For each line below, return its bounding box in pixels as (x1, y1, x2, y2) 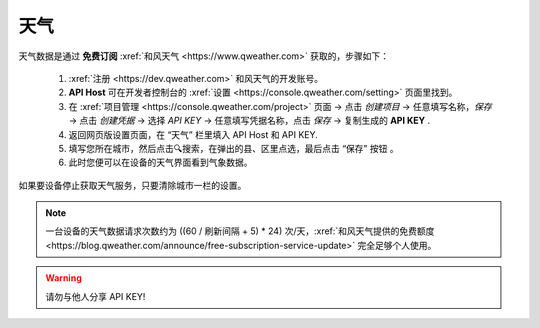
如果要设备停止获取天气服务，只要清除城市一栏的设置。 (18, 179, 247, 191)
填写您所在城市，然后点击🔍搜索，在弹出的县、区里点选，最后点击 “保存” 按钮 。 (68, 142, 399, 154)
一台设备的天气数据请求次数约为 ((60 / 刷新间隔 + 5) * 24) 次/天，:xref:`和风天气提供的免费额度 (45, 225, 435, 237)
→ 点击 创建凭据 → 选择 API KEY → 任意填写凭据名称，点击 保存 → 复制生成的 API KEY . (68, 115, 430, 127)
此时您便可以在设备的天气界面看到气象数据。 (68, 156, 253, 169)
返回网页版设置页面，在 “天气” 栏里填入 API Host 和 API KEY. (68, 128, 319, 140)
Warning (45, 272, 82, 284)
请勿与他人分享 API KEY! (45, 290, 146, 302)
